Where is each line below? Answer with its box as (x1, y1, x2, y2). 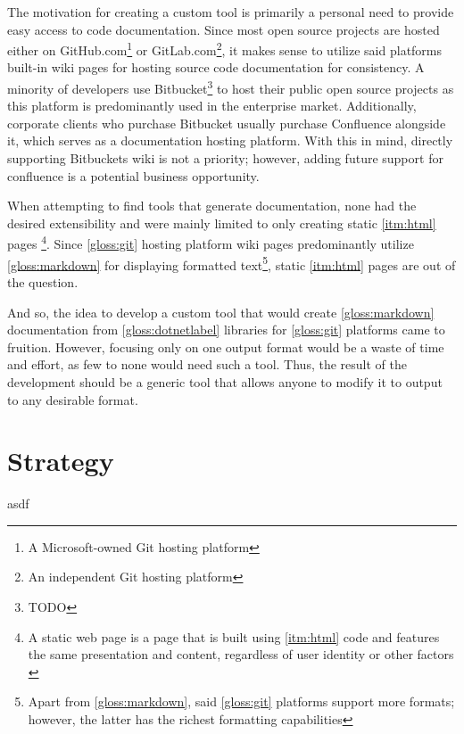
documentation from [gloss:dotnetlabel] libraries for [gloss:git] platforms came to (7, 320, 445, 339)
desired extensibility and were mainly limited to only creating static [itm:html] (7, 213, 436, 232)
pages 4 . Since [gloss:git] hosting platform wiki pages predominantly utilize (7, 232, 414, 253)
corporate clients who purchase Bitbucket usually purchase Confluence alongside (7, 113, 446, 132)
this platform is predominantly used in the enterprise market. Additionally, (7, 96, 417, 115)
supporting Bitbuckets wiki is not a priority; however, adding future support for (7, 149, 443, 168)
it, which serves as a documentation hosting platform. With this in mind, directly (7, 131, 453, 150)
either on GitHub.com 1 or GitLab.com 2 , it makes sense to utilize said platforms (7, 38, 443, 59)
